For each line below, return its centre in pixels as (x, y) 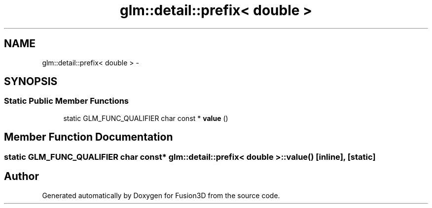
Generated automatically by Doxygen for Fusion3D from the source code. (161, 195)
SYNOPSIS (31, 82)
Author (21, 177)
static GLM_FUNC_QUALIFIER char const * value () (146, 118)
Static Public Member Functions (67, 101)
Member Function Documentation (89, 137)
